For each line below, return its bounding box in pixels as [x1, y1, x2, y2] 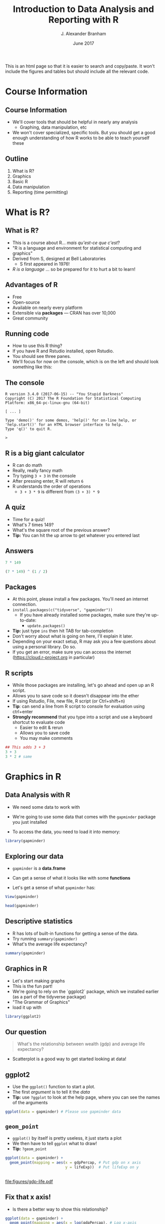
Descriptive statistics [5, 917, 73, 925]
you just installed [12, 819, 47, 825]
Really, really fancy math [12, 468, 63, 473]
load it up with [12, 1004, 42, 1010]
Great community [12, 315, 48, 321]
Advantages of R [5, 281, 58, 289]
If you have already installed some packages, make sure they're [19, 612, 151, 618]
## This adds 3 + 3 [5, 745, 46, 750]
